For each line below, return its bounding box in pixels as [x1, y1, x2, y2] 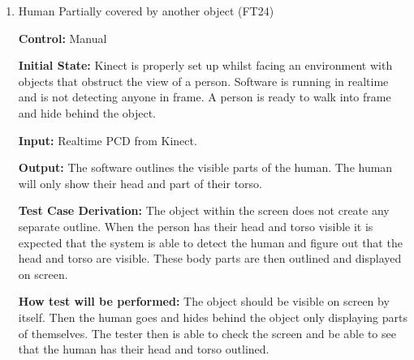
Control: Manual [18, 29, 107, 46]
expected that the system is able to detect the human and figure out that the [18, 234, 403, 251]
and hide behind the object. [18, 104, 157, 121]
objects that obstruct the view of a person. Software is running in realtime [18, 72, 389, 89]
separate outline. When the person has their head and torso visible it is [18, 217, 373, 234]
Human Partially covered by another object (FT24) [18, 2, 274, 19]
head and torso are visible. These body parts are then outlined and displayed [18, 250, 402, 267]
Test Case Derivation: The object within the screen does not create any [18, 202, 390, 219]
